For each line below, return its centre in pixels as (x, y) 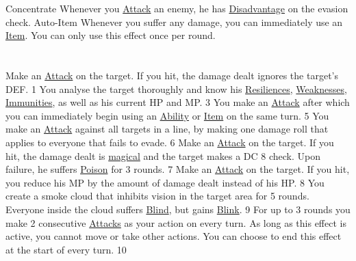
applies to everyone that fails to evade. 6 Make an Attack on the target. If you (170, 142)
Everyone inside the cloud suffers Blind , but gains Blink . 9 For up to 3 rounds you (178, 209)
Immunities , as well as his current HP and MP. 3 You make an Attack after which (178, 102)
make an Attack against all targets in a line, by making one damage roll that (167, 129)
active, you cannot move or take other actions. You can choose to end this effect (174, 236)
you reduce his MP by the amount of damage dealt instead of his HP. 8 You (165, 182)
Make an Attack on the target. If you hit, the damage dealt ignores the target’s (172, 75)
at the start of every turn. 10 (66, 249)
